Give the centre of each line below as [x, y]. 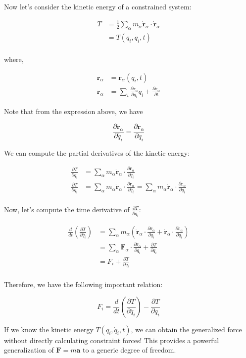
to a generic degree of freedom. [129, 350]
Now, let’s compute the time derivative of [67, 209]
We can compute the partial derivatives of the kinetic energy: [97, 152]
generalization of [29, 350]
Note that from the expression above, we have [74, 111]
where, [14, 59]
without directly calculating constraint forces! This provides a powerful [112, 340]
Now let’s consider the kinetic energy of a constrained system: [98, 6]
